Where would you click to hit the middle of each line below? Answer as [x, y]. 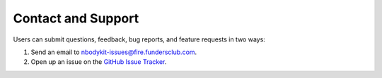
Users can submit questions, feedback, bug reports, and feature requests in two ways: [139, 39]
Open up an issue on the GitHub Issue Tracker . [99, 62]
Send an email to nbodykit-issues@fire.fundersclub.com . [114, 52]
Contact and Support [76, 18]
